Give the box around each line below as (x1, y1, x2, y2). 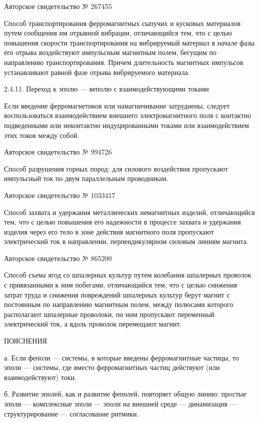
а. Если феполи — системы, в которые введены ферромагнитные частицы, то (4, 352, 239, 362)
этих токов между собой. (4, 129, 79, 140)
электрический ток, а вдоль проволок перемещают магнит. (4, 318, 182, 329)
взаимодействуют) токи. (4, 371, 77, 382)
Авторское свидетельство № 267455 (4, 1, 112, 11)
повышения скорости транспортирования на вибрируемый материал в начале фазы (4, 37, 255, 47)
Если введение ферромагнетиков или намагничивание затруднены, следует (4, 100, 230, 110)
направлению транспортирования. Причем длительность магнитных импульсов (4, 56, 244, 67)
